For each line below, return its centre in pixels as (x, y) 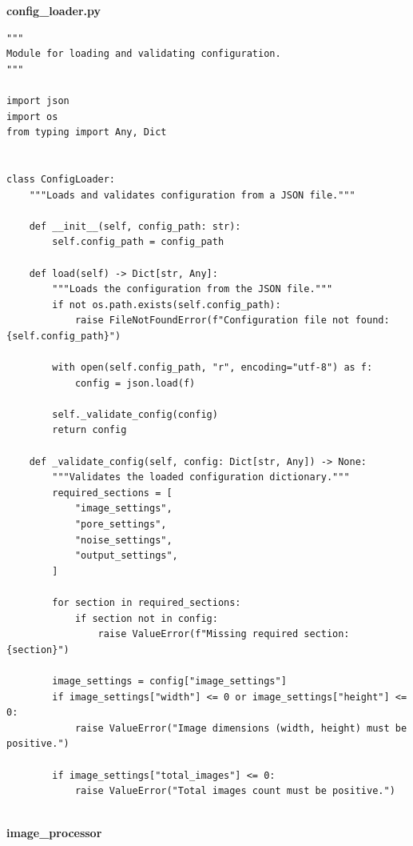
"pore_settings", (121, 524)
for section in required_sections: (147, 602)
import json (38, 100)
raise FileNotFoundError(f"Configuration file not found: (232, 321)
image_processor (54, 833)
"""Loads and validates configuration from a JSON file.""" (192, 195)
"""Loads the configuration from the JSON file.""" (193, 289)
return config (89, 430)
